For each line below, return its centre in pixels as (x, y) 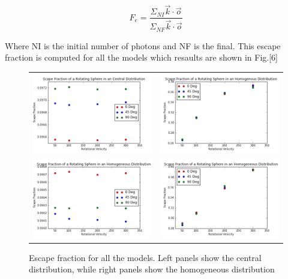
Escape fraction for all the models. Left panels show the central (145, 257)
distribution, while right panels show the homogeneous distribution (152, 269)
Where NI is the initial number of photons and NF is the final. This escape (143, 45)
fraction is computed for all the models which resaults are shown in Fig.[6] (141, 57)
